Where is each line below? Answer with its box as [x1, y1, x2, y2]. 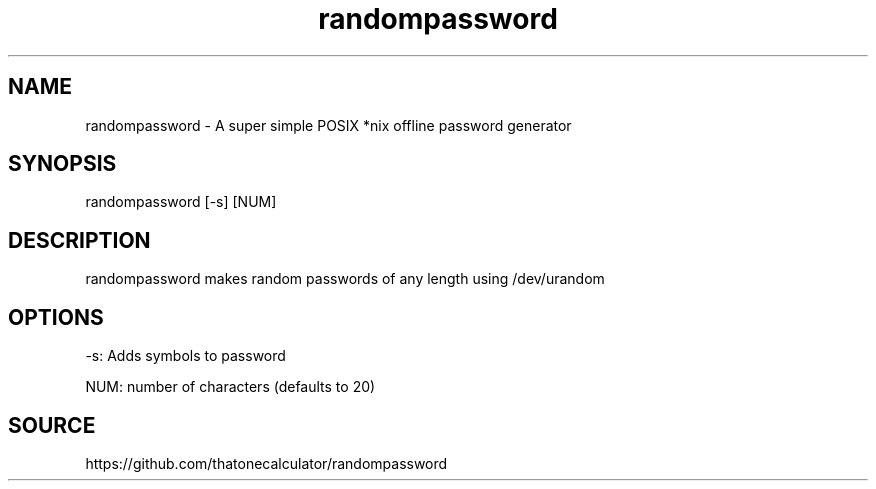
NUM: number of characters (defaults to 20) [85, 378, 376, 396]
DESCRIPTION [8, 227, 151, 253]
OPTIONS [8, 304, 104, 330]
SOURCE [8, 412, 96, 438]
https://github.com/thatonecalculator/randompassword [85, 454, 448, 472]
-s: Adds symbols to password [85, 347, 286, 365]
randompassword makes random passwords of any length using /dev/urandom [85, 270, 605, 288]
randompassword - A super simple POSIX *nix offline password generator [85, 116, 572, 134]
